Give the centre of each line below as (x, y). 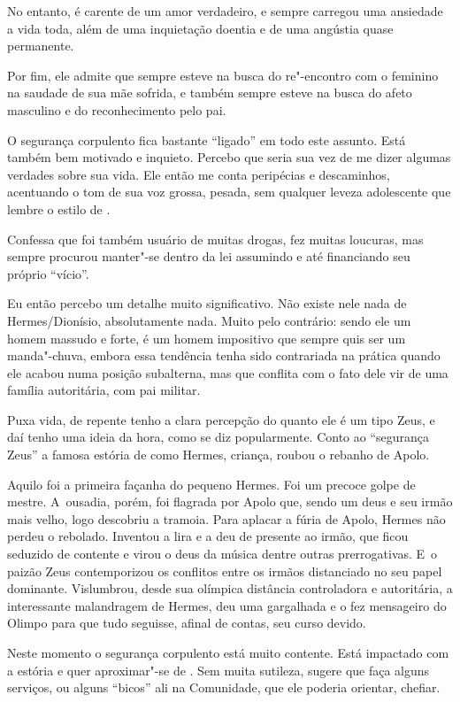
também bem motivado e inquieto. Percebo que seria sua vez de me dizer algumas (229, 157)
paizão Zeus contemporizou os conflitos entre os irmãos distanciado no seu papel (225, 571)
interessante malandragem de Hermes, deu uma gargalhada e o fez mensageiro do (227, 605)
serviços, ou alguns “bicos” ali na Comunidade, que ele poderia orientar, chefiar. (224, 687)
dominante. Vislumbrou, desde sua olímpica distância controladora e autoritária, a (230, 588)
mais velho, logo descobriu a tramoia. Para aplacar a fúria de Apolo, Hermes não (226, 518)
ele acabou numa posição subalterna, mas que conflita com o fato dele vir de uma (228, 372)
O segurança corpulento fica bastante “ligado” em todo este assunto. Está (207, 139)
